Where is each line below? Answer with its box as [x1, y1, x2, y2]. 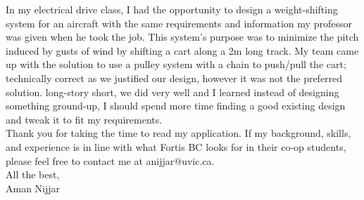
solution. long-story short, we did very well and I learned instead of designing [6, 84, 339, 99]
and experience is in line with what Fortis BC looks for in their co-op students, [6, 139, 346, 154]
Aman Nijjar [6, 180, 61, 195]
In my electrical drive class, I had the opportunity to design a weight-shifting [6, 2, 338, 16]
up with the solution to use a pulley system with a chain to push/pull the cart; [6, 57, 346, 72]
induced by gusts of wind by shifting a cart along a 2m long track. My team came [6, 43, 359, 58]
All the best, [6, 167, 60, 182]
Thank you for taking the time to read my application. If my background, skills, [6, 126, 351, 140]
